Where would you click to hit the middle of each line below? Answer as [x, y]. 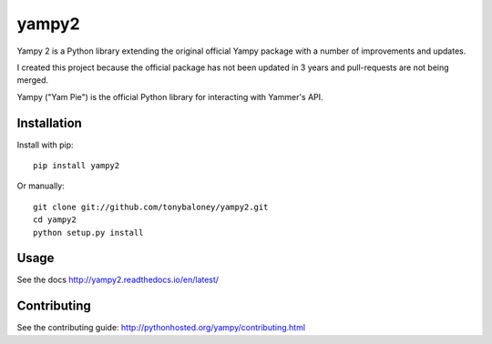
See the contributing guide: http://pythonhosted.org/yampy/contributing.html [161, 328]
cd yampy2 [55, 220]
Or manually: [41, 186]
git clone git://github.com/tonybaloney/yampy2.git [151, 207]
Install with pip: [45, 145]
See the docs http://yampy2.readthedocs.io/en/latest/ [118, 280]
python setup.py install [88, 233]
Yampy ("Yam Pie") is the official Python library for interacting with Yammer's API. [170, 96]
